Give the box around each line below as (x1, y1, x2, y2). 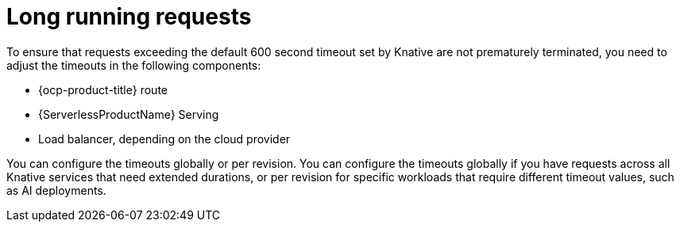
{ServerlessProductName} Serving (38, 107, 219, 121)
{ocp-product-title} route (38, 82, 168, 97)
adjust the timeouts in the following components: (6, 58, 261, 72)
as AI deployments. (6, 183, 106, 197)
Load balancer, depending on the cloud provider (38, 131, 291, 146)
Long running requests (6, 3, 252, 30)
